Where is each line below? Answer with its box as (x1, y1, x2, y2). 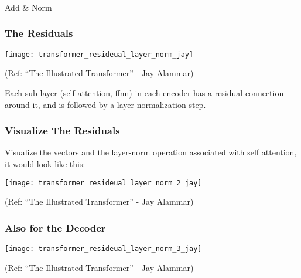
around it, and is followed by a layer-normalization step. (5, 98, 206, 110)
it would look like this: (5, 157, 85, 169)
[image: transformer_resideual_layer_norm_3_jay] (5, 245, 202, 253)
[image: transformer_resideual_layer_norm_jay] (5, 50, 194, 59)
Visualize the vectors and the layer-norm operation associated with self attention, (5, 146, 297, 158)
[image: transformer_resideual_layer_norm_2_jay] (5, 178, 202, 187)
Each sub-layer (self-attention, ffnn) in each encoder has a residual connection (5, 86, 284, 99)
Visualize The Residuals (5, 123, 120, 138)
